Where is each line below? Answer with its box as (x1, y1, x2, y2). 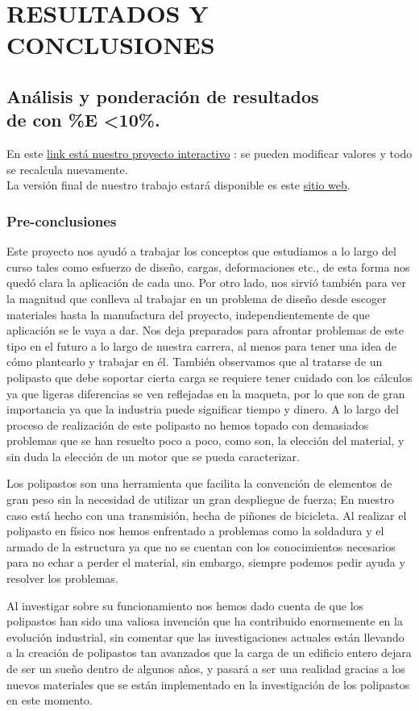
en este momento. (6, 692, 93, 709)
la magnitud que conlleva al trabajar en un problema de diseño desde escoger (6, 289, 387, 306)
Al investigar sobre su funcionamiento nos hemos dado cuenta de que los (6, 597, 364, 613)
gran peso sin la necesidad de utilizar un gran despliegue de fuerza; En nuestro (6, 491, 395, 508)
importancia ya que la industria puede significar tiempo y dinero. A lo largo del (6, 401, 399, 418)
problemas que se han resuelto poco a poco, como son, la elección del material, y (6, 432, 404, 449)
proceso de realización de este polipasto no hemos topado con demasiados (6, 416, 369, 433)
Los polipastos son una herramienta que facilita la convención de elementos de (6, 475, 392, 492)
